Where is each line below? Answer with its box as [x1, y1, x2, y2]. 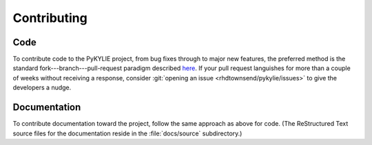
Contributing [12, 10, 87, 25]
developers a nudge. [12, 83, 72, 92]
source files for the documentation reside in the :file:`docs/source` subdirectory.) [12, 129, 242, 137]
